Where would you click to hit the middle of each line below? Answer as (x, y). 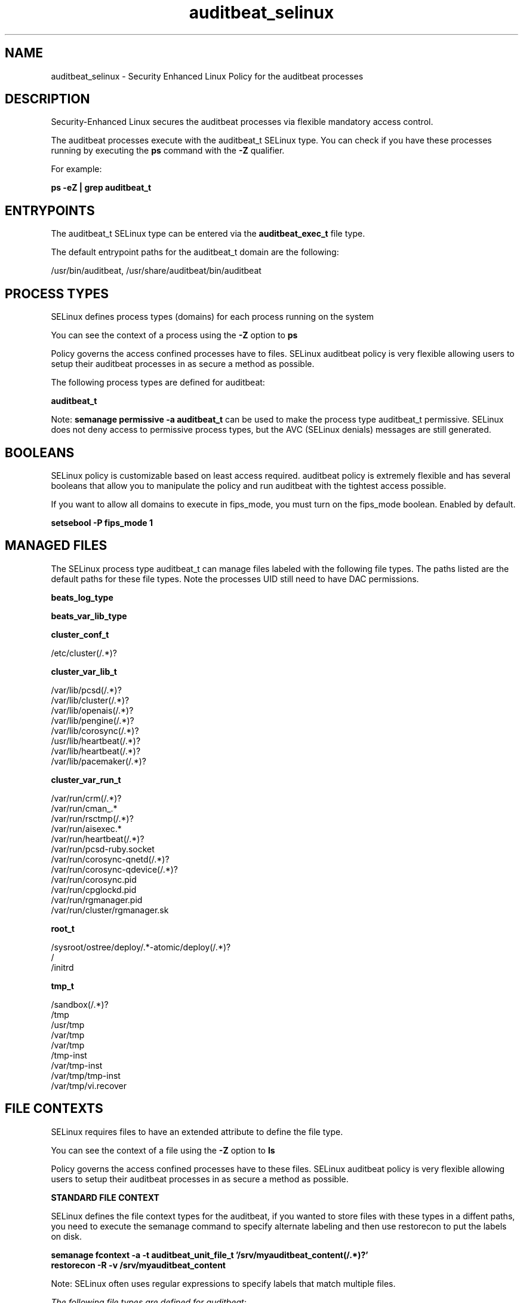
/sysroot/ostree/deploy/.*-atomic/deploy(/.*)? (141, 947)
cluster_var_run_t (86, 779)
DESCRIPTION (47, 99)
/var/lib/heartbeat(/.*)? (96, 751)
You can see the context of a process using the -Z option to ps (174, 335)
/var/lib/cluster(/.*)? (90, 700)
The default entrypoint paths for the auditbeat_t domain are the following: (195, 252)
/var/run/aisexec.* (86, 828)
